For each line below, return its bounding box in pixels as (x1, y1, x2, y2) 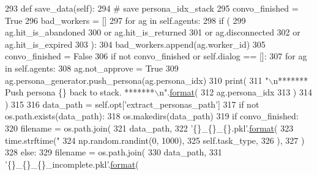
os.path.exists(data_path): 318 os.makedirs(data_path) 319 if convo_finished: (5, 110, 299, 122)
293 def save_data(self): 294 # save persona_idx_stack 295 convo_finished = (5, 2, 299, 14)
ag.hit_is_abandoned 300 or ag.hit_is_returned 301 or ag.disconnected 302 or (5, 26, 300, 39)
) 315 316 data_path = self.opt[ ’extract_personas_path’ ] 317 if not (5, 97, 259, 110)
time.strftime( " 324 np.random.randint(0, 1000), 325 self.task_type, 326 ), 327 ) (5, 133, 305, 146)
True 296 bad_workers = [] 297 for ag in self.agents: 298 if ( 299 (5, 13, 246, 26)
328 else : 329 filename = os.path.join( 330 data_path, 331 (5, 146, 222, 158)
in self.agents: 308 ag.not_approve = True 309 (5, 61, 179, 74)
